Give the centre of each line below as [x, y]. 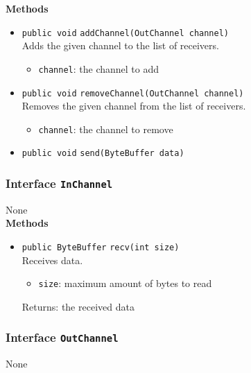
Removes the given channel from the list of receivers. [134, 106]
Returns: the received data [78, 306]
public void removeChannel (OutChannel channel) [133, 93]
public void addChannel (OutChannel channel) [125, 33]
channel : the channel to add [99, 68]
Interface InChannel [59, 183]
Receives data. [52, 260]
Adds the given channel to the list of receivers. [120, 45]
